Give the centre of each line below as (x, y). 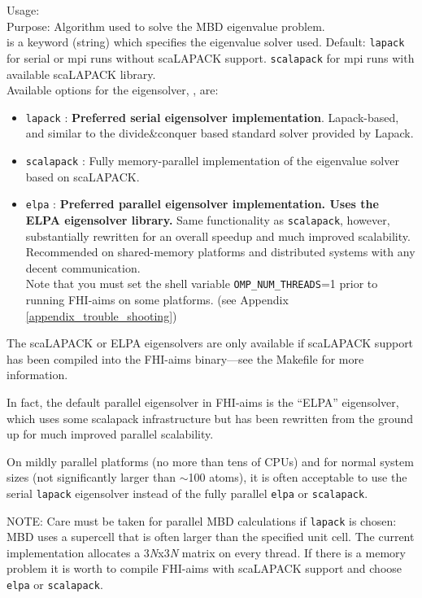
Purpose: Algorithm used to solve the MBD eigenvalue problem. (166, 26)
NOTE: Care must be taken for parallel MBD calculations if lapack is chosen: (202, 520)
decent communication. (83, 267)
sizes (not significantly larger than (91, 477)
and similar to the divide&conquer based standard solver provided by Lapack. (220, 133)
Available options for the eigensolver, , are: (113, 90)
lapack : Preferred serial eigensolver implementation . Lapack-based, (212, 117)
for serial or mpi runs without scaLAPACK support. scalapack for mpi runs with (211, 57)
